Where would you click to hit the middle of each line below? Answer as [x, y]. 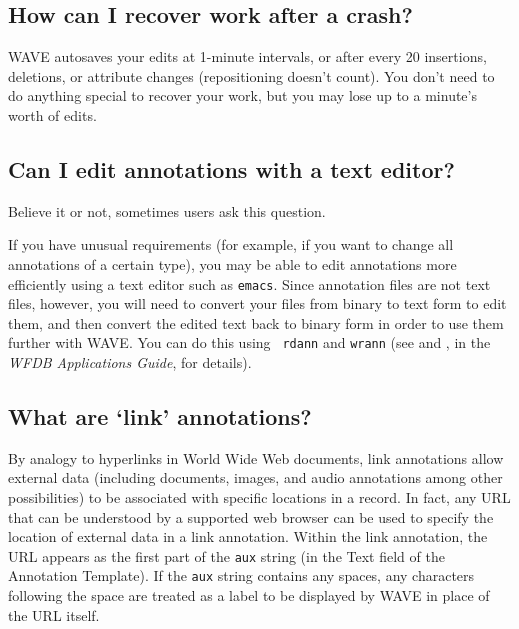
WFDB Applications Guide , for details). [130, 362]
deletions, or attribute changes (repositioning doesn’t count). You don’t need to [251, 75]
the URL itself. [54, 614]
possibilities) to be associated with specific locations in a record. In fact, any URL [259, 497]
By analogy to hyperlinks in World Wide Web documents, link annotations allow [256, 457]
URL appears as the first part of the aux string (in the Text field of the [226, 555]
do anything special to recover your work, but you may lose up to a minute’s [242, 95]
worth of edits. [52, 114]
